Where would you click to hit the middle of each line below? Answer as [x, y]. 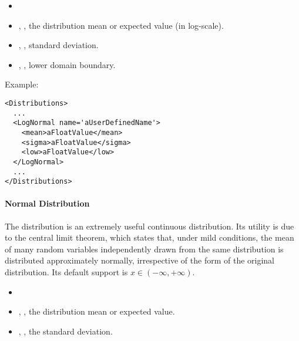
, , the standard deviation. [65, 331]
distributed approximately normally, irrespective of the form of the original [140, 260]
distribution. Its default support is [66, 272]
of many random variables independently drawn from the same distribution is [144, 249]
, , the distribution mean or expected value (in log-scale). [121, 25]
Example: [22, 84]
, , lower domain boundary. [67, 64]
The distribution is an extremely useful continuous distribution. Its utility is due [149, 226]
